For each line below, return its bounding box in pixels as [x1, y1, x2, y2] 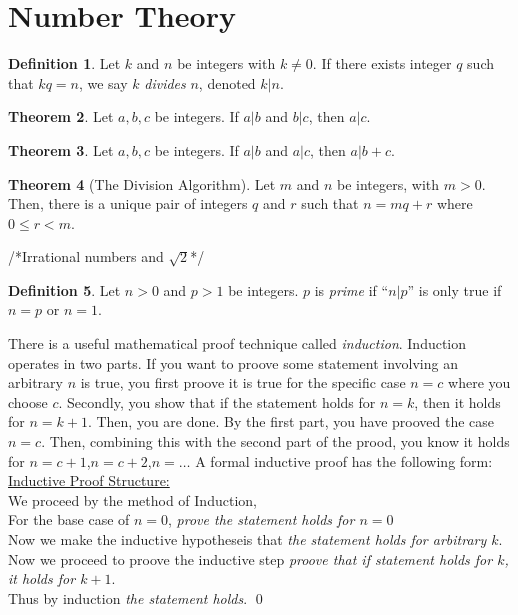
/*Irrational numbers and [8, 246, 164, 267]
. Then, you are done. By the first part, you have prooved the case [87, 411, 495, 432]
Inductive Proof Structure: [8, 470, 170, 491]
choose [8, 391, 48, 412]
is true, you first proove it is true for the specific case [80, 372, 406, 393]
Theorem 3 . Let [8, 139, 114, 160]
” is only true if [407, 279, 502, 300]
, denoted [198, 72, 256, 93]
